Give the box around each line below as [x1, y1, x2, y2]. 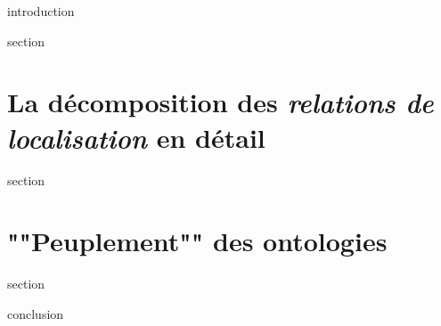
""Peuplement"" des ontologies [7, 223, 388, 259]
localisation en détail [7, 118, 265, 156]
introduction [7, 2, 75, 20]
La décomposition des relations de [7, 84, 434, 121]
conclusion [7, 304, 64, 322]
